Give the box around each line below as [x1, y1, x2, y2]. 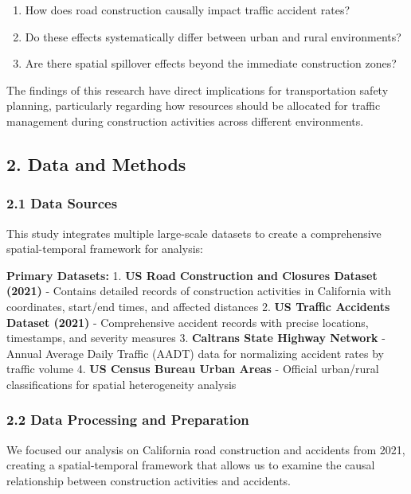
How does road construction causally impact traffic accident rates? [25, 2, 350, 18]
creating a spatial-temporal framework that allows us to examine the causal [6, 457, 375, 473]
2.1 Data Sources [6, 193, 118, 213]
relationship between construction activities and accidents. [6, 472, 291, 488]
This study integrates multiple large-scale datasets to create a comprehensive [6, 224, 382, 241]
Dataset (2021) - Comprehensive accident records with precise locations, [6, 313, 369, 330]
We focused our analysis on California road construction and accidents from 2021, [6, 441, 405, 457]
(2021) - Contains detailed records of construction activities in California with [6, 282, 392, 299]
